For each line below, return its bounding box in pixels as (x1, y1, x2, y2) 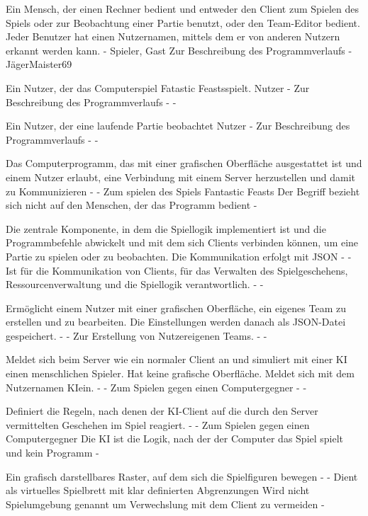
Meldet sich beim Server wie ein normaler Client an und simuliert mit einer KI (6, 352, 347, 367)
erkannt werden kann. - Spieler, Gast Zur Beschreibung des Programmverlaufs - (6, 42, 352, 57)
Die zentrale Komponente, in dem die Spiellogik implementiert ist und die (6, 221, 326, 236)
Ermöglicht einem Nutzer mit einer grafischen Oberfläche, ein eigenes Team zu (6, 300, 346, 315)
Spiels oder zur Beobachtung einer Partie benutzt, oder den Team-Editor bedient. (6, 15, 360, 30)
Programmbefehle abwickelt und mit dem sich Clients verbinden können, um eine (6, 235, 359, 250)
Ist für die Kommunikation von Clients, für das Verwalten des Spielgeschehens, (6, 263, 348, 277)
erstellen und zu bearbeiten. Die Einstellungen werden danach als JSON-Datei (6, 314, 346, 329)
